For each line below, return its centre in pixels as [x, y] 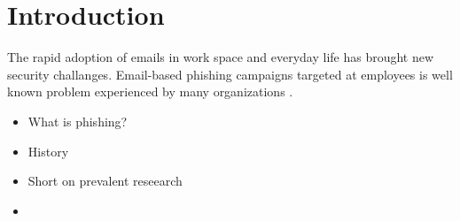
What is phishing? [78, 121]
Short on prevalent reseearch [105, 181]
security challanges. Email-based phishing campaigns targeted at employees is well [230, 74]
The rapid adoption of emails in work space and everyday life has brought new [221, 57]
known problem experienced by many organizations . [150, 91]
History [48, 151]
